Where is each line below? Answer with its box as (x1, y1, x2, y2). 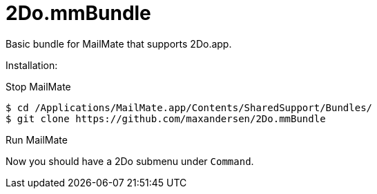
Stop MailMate (6, 80, 71, 93)
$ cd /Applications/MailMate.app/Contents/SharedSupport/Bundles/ (6, 101, 373, 113)
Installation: (6, 59, 58, 71)
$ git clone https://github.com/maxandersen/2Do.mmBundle (6, 113, 326, 124)
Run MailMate (6, 133, 68, 146)
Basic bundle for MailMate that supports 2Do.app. (6, 37, 232, 50)
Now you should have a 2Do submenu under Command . (6, 155, 254, 167)
